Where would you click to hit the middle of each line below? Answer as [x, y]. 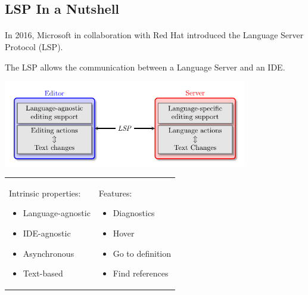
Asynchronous [49, 253]
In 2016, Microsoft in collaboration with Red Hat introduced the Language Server [154, 35]
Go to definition [142, 253]
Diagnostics [134, 213]
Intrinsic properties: [45, 193]
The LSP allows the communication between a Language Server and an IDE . [145, 67]
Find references [141, 273]
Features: [115, 193]
